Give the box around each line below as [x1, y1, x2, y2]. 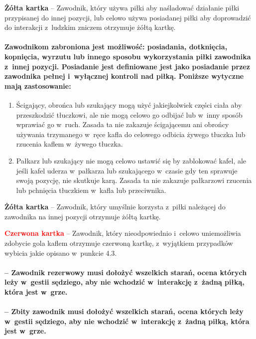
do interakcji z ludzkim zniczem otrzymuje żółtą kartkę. [4, 22, 176, 32]
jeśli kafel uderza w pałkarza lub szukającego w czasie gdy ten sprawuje [16, 165, 238, 175]
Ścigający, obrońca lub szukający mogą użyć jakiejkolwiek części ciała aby [16, 99, 242, 110]
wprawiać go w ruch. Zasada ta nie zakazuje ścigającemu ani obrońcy [16, 119, 229, 130]
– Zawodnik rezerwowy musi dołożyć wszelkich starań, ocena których [4, 267, 247, 277]
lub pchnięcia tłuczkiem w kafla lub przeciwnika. [16, 184, 166, 195]
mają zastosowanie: [4, 80, 71, 91]
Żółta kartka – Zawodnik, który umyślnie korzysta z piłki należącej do [4, 201, 226, 212]
